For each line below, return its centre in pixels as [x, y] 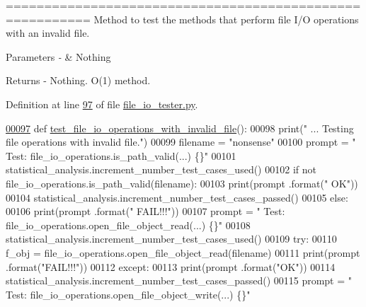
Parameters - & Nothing [58, 56]
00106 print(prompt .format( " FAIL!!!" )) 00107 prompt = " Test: [145, 211]
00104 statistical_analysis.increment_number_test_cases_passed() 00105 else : [177, 197]
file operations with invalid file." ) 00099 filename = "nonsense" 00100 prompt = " [181, 142]
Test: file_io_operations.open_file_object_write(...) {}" [128, 294]
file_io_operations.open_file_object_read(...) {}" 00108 [128, 225]
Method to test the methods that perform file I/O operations [226, 19]
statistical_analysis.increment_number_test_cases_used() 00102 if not [161, 169]
